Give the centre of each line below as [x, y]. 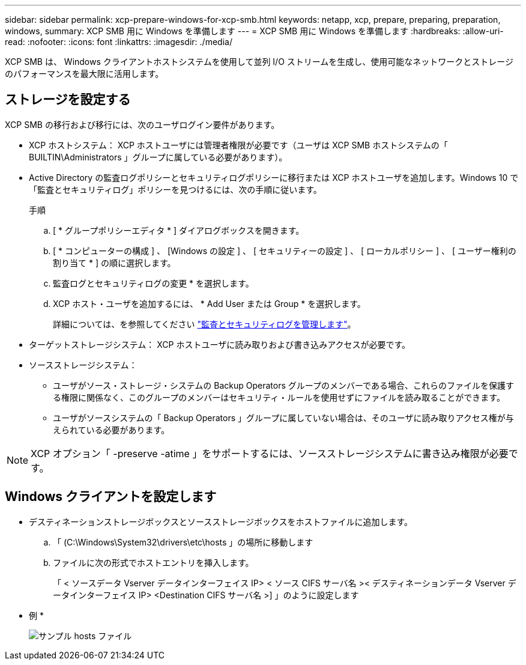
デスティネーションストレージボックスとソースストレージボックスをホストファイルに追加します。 [221, 521]
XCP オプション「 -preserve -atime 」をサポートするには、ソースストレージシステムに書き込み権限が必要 [270, 453]
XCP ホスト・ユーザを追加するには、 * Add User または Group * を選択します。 [209, 303]
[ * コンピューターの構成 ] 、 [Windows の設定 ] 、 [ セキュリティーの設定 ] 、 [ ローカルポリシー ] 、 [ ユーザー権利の [285, 251]
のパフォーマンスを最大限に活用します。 [84, 74]
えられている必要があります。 [111, 430]
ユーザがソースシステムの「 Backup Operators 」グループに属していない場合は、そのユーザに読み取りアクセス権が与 [283, 418]
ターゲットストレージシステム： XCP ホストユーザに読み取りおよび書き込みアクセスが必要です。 [220, 344]
